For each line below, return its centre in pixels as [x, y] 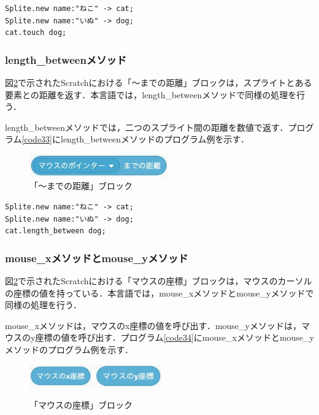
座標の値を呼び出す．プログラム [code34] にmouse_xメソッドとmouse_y [175, 337]
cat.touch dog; [36, 33]
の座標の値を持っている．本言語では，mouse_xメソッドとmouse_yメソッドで [159, 293]
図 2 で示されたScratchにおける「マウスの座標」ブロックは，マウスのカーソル [159, 280]
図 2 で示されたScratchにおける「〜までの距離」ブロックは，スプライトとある [159, 82]
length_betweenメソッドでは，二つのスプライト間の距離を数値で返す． [147, 127]
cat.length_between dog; [56, 231]
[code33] [37, 139]
